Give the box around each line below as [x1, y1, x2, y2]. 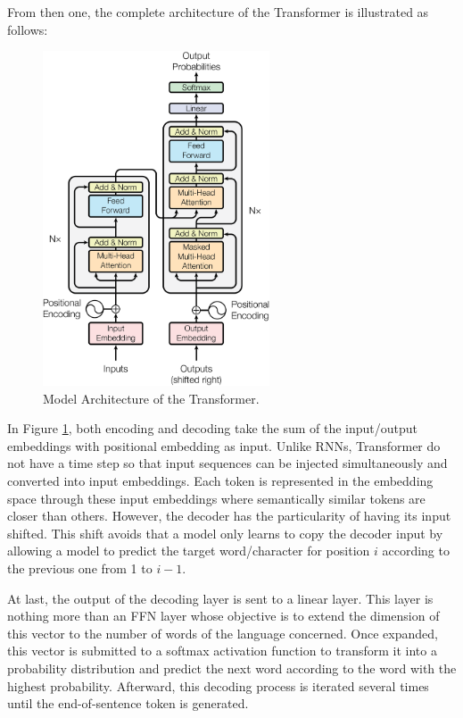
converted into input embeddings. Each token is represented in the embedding [7, 471, 434, 489]
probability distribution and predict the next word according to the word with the [7, 658, 457, 677]
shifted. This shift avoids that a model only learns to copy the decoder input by [7, 523, 443, 542]
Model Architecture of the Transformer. [43, 388, 260, 407]
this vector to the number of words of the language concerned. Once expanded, [7, 623, 438, 642]
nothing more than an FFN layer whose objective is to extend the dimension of [7, 606, 440, 625]
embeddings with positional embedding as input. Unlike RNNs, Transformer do [7, 436, 441, 455]
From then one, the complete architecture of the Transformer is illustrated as [7, 3, 429, 21]
